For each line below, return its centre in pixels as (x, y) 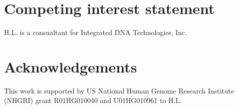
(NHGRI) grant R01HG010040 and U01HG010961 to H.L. (93, 100)
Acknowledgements (71, 66)
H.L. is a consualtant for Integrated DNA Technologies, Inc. (96, 32)
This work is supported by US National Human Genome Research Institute (119, 90)
